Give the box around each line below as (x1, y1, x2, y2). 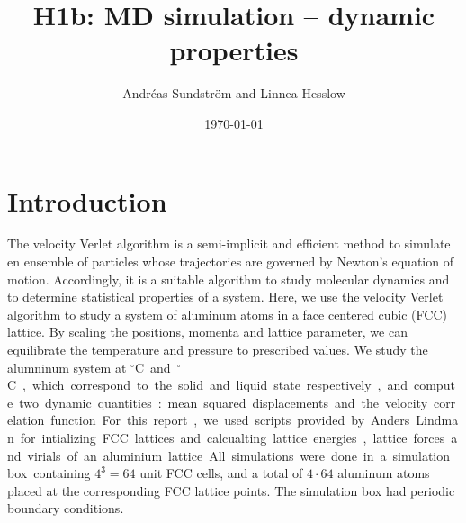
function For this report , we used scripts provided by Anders (50, 410, 410, 429)
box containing (7, 464, 91, 482)
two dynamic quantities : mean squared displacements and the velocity (19, 392, 428, 411)
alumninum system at (7, 357, 127, 376)
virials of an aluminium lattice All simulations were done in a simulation (27, 446, 451, 464)
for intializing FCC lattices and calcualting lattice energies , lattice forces (20, 428, 445, 446)
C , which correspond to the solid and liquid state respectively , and (7, 375, 408, 394)
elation (7, 410, 45, 429)
